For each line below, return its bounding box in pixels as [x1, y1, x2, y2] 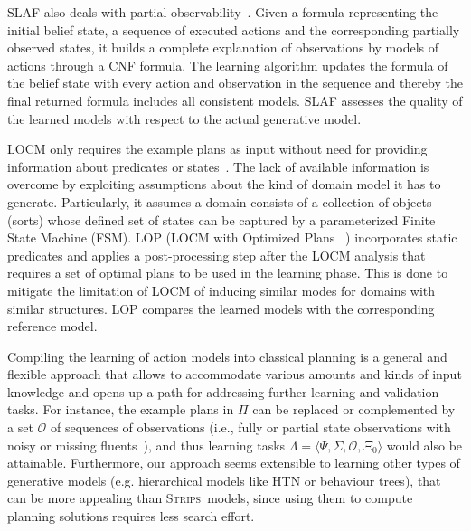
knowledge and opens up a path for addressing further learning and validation [7, 382, 439, 401]
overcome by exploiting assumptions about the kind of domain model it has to [7, 175, 441, 194]
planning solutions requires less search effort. [7, 507, 255, 526]
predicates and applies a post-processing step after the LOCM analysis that [7, 245, 426, 264]
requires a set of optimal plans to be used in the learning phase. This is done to [7, 263, 448, 282]
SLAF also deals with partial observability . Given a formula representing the [7, 3, 438, 21]
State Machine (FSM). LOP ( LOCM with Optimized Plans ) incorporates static [7, 228, 457, 247]
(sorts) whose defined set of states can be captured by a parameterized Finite [7, 210, 436, 229]
